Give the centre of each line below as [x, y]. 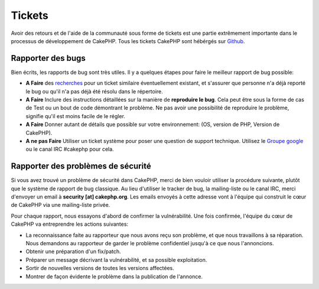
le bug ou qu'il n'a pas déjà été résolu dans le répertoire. [95, 91]
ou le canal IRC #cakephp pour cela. [70, 149]
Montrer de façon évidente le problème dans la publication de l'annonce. [114, 276]
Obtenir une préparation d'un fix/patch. [73, 252]
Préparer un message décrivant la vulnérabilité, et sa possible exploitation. [116, 259]
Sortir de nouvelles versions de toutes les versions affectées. [100, 268]
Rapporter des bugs [48, 58]
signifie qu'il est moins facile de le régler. [75, 116]
